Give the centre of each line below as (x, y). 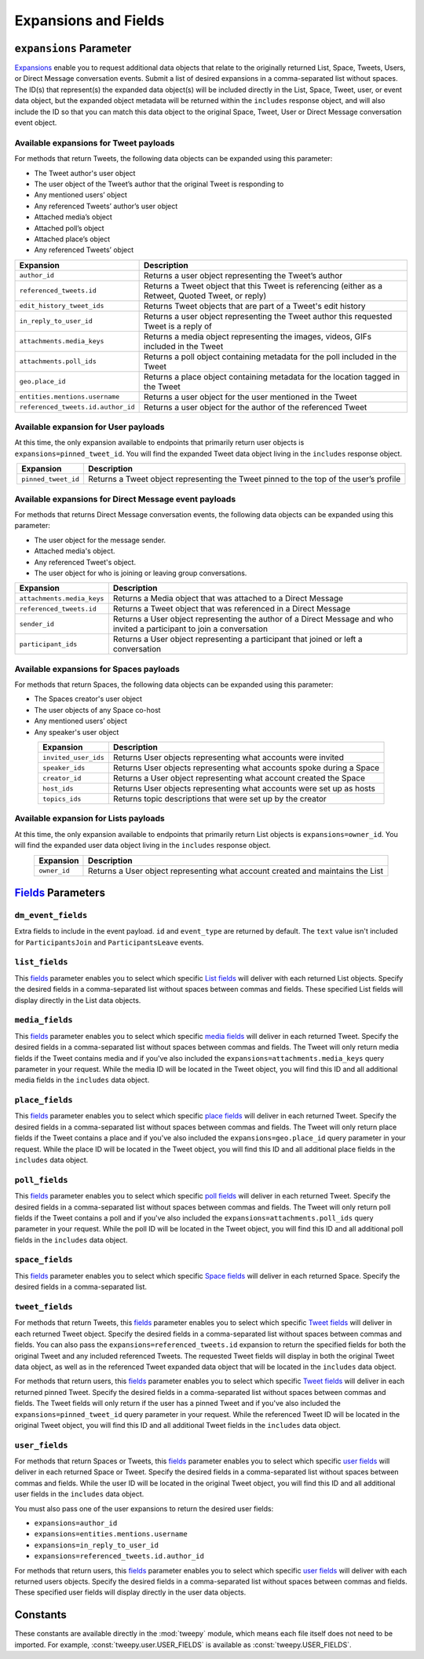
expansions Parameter (73, 48)
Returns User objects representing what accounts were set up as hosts (244, 788)
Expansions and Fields (90, 20)
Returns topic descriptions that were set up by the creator (220, 799)
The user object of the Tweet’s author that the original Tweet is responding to (159, 184)
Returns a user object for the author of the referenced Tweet (256, 407)
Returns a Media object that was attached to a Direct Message (228, 599)
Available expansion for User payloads (90, 427)
